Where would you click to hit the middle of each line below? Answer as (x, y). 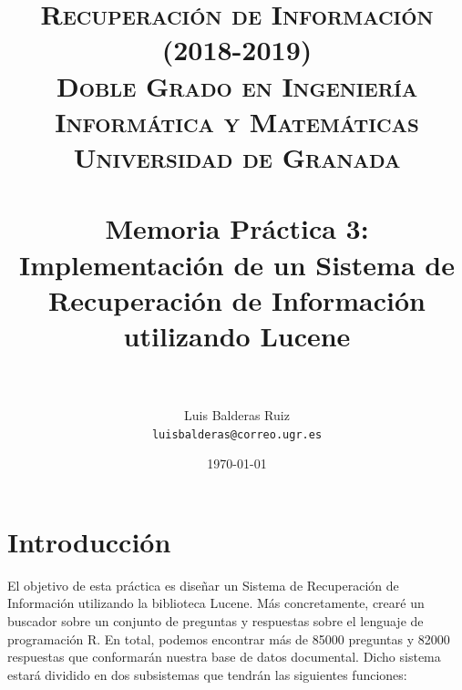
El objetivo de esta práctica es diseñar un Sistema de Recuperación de (203, 585)
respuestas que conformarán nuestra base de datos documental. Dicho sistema (224, 657)
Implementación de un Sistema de (237, 264)
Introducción (89, 541)
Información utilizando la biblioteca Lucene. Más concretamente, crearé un (216, 603)
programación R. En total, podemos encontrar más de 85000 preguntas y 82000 (229, 639)
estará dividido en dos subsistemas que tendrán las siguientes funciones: (207, 674)
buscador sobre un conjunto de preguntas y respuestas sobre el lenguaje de (216, 620)
